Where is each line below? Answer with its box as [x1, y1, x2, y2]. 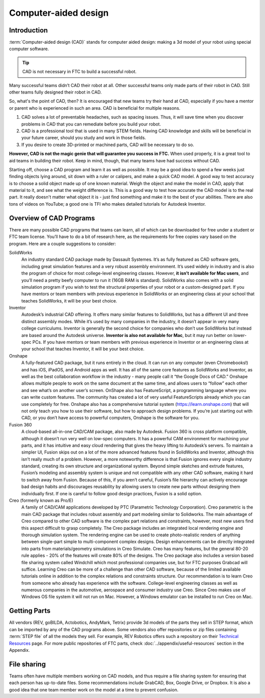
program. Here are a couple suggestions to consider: [9, 241, 116, 246]
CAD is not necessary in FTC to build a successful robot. [22, 69, 137, 75]
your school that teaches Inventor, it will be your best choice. [21, 346, 145, 352]
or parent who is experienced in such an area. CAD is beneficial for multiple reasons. [9, 105, 181, 111]
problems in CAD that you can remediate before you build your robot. [21, 121, 161, 127]
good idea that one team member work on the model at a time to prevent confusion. [9, 687, 179, 693]
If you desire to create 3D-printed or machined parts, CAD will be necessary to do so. [21, 142, 194, 148]
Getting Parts [9, 607, 51, 615]
